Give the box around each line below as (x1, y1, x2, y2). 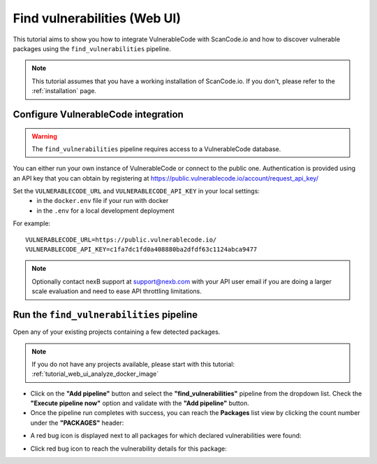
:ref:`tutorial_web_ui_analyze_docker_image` (31, 370, 159, 378)
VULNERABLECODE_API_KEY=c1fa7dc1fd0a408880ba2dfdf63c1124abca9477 (25, 246, 258, 253)
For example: (13, 219, 51, 227)
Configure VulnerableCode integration (13, 108, 184, 120)
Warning (31, 132, 57, 140)
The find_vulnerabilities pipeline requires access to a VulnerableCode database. (31, 144, 281, 153)
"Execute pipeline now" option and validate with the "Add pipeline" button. (30, 399, 249, 407)
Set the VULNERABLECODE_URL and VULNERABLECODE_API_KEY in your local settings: (13, 187, 260, 195)
